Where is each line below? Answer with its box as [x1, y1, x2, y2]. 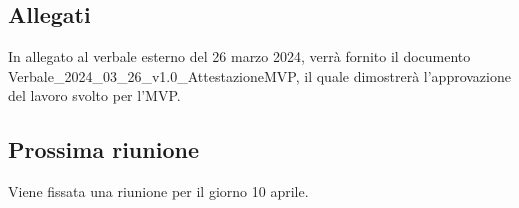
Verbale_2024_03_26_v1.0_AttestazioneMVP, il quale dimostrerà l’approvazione [8, 65, 511, 86]
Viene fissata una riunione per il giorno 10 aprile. [8, 181, 309, 202]
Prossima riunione [8, 134, 199, 165]
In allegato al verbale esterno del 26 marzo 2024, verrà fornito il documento [8, 46, 471, 67]
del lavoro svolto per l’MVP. [8, 85, 181, 106]
